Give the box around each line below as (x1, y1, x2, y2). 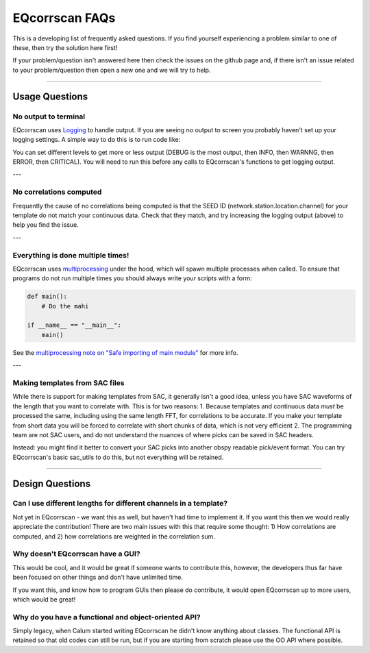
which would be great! (12, 595, 76, 603)
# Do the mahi (41, 302, 89, 310)
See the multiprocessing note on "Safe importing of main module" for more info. (12, 348, 238, 356)
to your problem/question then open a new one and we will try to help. (12, 66, 211, 74)
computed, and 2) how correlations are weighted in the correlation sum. (12, 532, 216, 541)
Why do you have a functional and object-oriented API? (12, 612, 201, 621)
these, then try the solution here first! (12, 43, 118, 51)
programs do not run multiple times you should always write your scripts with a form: (12, 274, 253, 282)
